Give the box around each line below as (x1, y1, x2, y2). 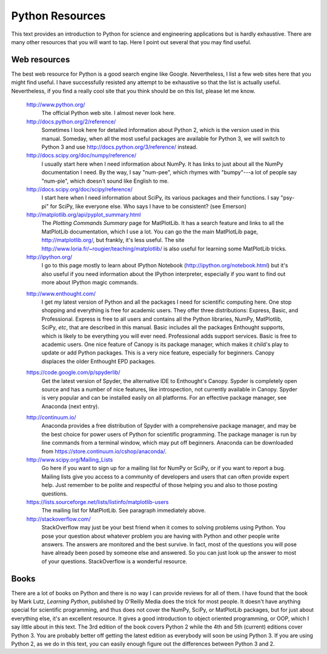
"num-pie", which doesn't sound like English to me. (41, 177, 169, 185)
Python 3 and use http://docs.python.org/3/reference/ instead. (41, 143, 198, 151)
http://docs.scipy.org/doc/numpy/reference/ (26, 152, 137, 159)
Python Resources (11, 9, 106, 22)
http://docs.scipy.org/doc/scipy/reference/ (26, 185, 133, 193)
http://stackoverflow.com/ (26, 515, 91, 523)
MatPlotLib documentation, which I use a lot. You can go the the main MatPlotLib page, (41, 227, 259, 235)
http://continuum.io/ (26, 414, 76, 421)
